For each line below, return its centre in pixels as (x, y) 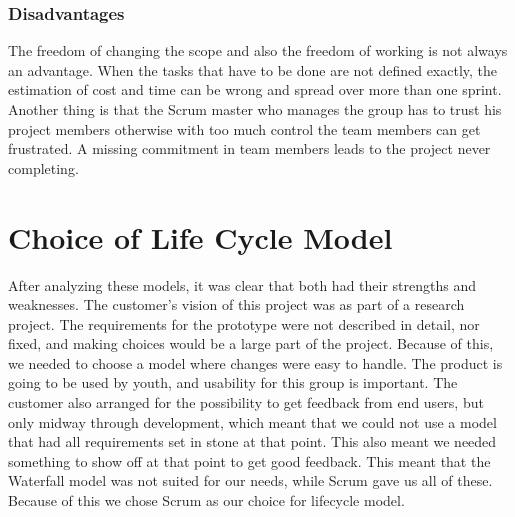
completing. (43, 167)
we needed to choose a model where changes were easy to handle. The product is (255, 362)
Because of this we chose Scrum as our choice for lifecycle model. (206, 500)
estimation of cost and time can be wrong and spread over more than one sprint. (255, 89)
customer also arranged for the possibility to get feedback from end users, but (246, 402)
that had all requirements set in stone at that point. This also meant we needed (252, 441)
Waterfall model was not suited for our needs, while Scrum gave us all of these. (250, 480)
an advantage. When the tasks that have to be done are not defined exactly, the (253, 69)
